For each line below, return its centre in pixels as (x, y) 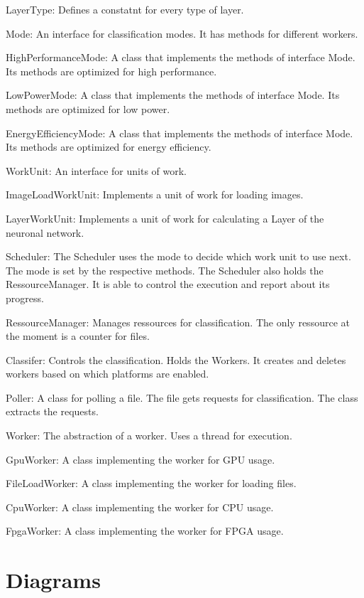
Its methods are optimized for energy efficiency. (109, 147)
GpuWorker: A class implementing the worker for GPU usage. (140, 459)
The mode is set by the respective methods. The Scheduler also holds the (165, 270)
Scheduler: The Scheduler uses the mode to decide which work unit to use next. (178, 256)
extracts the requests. (52, 411)
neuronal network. (45, 232)
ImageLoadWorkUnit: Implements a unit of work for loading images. (155, 194)
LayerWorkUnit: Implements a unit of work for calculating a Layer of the (165, 218)
